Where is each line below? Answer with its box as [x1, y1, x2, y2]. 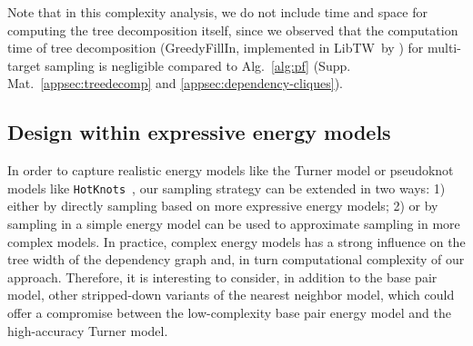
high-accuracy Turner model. [7, 321, 168, 340]
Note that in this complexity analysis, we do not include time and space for [7, 3, 428, 21]
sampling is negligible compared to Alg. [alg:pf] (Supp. [45, 55, 351, 74]
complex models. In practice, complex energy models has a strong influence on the [7, 232, 466, 251]
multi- [427, 38, 461, 57]
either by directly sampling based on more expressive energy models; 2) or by [7, 196, 438, 215]
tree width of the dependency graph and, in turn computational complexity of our [7, 250, 465, 269]
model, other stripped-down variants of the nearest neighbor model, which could [7, 285, 455, 304]
